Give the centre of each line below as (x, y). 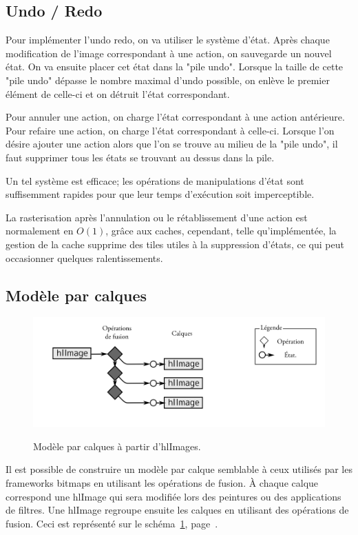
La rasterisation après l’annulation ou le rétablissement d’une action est (157, 217)
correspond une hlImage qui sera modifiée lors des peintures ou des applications (173, 496)
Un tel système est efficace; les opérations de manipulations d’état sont (155, 180)
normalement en (40, 231)
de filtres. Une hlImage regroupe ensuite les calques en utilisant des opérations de (177, 510)
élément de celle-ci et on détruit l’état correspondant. (118, 93)
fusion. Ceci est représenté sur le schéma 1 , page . (112, 523)
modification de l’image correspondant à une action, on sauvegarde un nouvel (169, 53)
